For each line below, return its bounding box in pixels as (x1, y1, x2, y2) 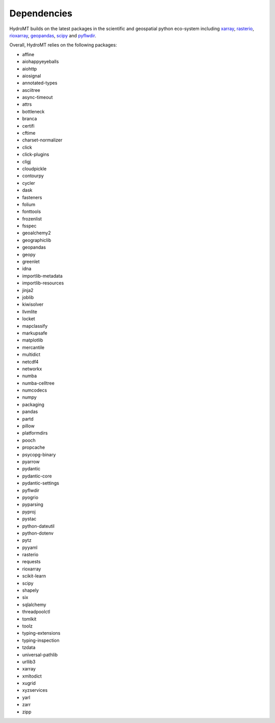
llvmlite (22, 308, 38, 315)
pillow (22, 423, 35, 429)
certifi (22, 123, 35, 129)
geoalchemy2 (22, 230, 51, 236)
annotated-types (22, 80, 58, 86)
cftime (22, 130, 36, 136)
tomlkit (22, 616, 37, 622)
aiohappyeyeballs (22, 59, 59, 65)
